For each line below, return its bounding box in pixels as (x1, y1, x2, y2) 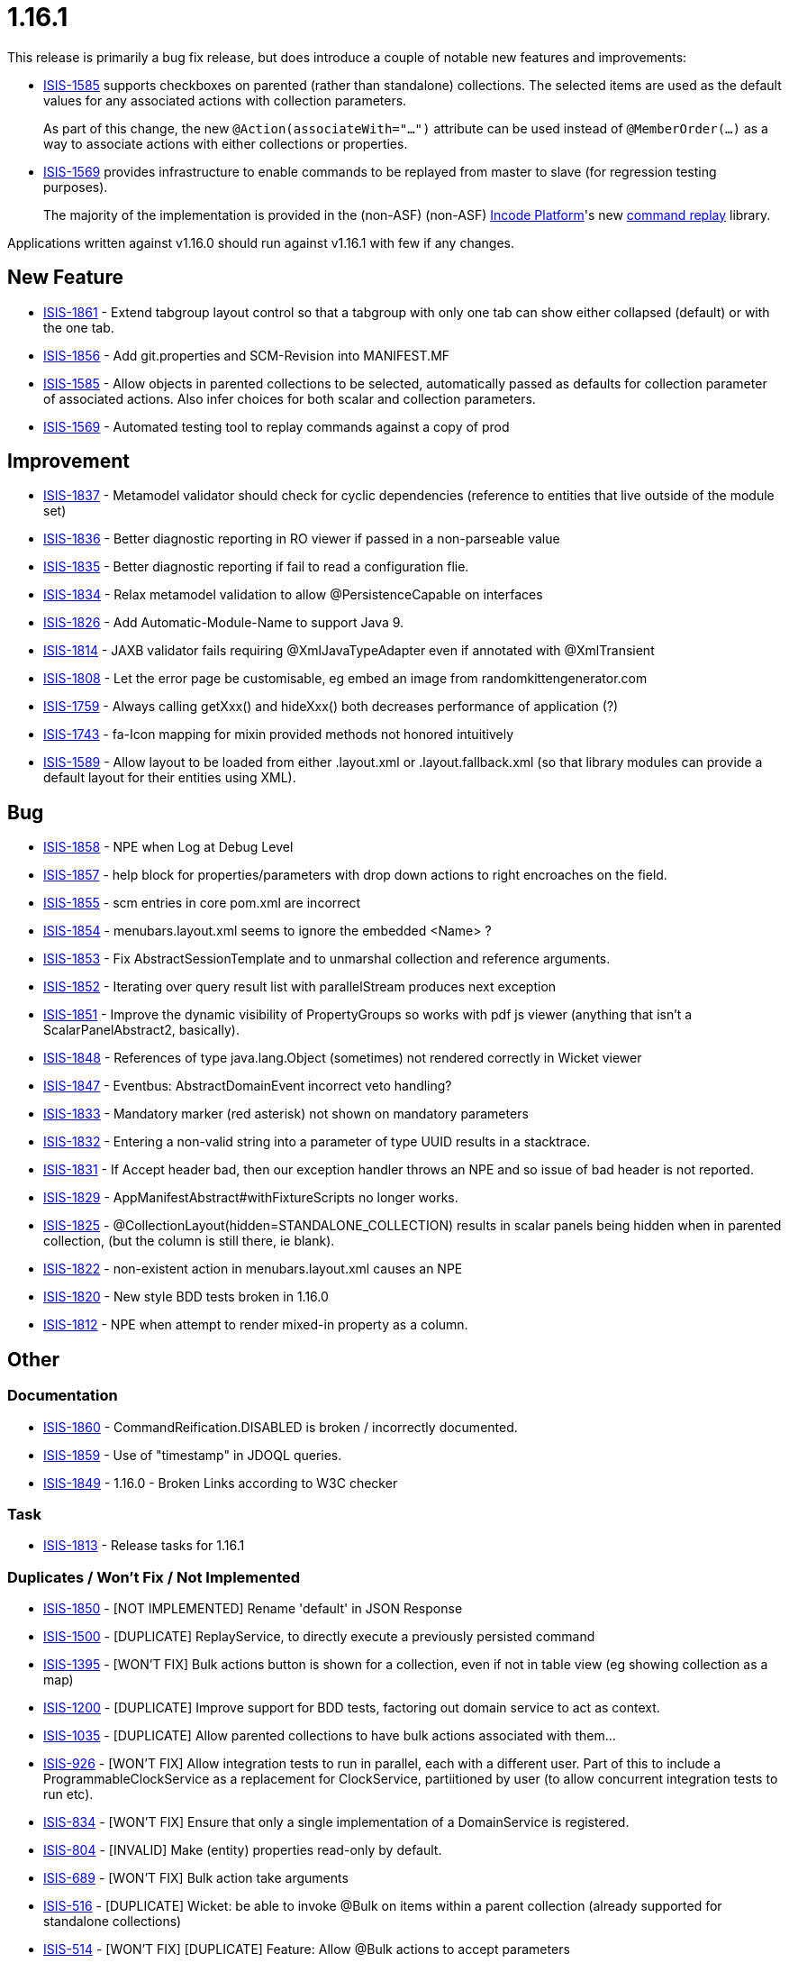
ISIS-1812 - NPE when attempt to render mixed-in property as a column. (43, 1317, 468, 1333)
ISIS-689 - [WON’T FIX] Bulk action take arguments (43, 1870, 349, 1885)
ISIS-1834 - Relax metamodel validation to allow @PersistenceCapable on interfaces (43, 587, 543, 603)
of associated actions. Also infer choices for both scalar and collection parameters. (43, 390, 536, 406)
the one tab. (43, 319, 114, 335)
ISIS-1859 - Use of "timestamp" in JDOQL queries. (43, 1447, 342, 1463)
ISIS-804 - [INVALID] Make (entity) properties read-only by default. (43, 1842, 442, 1858)
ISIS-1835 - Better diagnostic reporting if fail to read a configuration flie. (43, 559, 469, 575)
